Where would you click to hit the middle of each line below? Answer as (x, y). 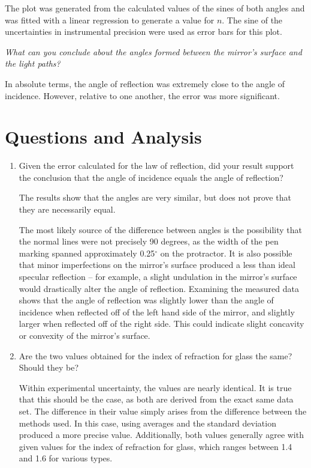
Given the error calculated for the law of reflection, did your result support (156, 166)
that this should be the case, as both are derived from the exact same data (156, 399)
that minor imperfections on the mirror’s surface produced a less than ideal (157, 265)
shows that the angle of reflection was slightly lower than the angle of (146, 300)
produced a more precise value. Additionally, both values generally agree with (161, 435)
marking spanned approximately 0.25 (87, 253)
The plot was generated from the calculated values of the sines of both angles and (155, 8)
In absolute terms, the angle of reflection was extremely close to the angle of (145, 83)
